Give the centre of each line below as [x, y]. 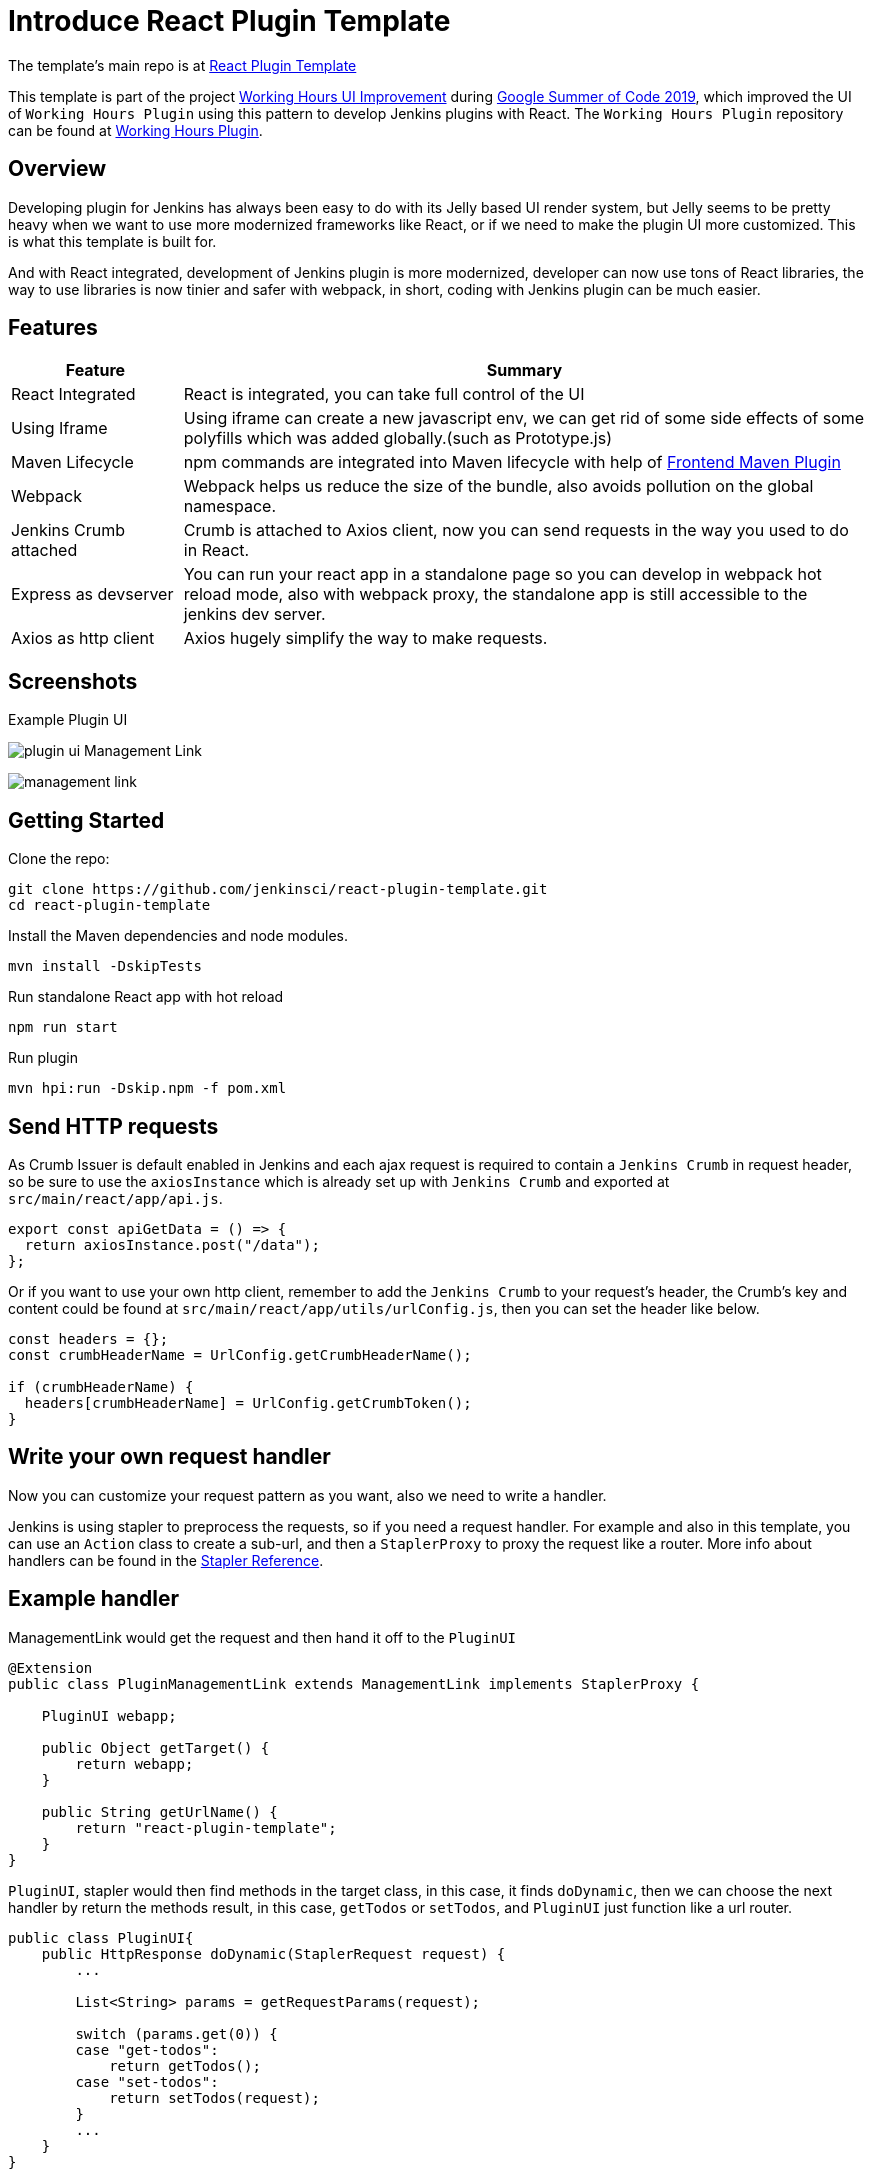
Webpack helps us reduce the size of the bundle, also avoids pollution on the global [498, 486]
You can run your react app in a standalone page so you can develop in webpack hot [502, 574]
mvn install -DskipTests [105, 966]
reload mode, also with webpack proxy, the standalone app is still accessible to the [495, 594]
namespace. [230, 506]
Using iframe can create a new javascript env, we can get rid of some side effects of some [524, 418]
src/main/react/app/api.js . [115, 1198]
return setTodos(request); [214, 2097]
